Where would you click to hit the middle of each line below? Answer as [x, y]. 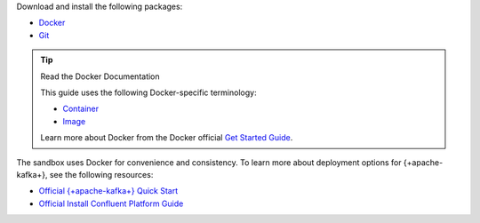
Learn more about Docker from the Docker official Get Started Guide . [167, 138]
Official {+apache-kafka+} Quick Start [108, 191]
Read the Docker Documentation [100, 76]
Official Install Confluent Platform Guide [111, 203]
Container [81, 109]
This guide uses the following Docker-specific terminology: [148, 92]
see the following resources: [101, 174]
